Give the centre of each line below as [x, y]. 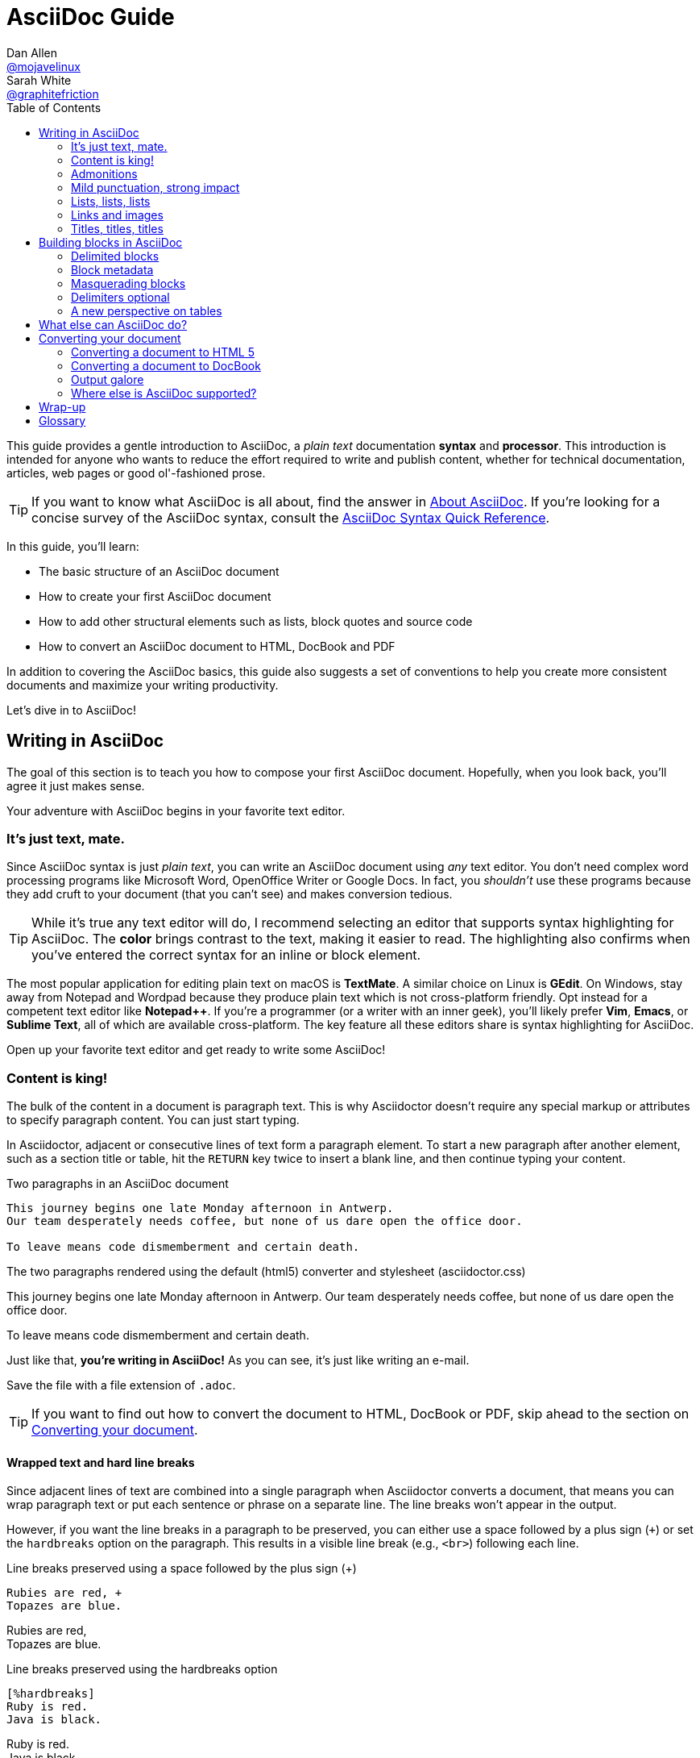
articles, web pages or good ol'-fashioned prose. [136, 473]
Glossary [62, 420]
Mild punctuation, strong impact [155, 187]
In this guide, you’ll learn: [73, 546]
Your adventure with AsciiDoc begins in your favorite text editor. [176, 810]
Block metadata [112, 269]
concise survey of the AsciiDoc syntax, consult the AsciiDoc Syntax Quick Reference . [291, 517]
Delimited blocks [115, 256]
